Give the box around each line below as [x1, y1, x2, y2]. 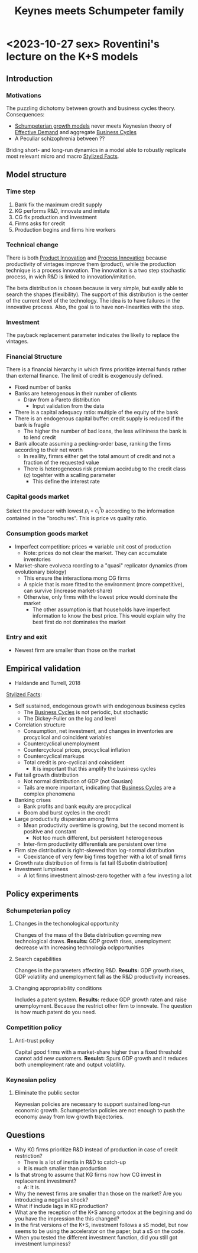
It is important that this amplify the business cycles [32, 765, 157, 772]
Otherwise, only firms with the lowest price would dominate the [23, 593, 178, 600]
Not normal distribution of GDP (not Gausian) [23, 777, 133, 784]
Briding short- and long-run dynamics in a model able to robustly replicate [6, 146, 187, 153]
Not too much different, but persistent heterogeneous [32, 834, 163, 841]
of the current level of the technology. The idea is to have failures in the [6, 297, 180, 304]
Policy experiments [6, 889, 79, 899]
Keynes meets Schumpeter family [14, 4, 184, 18]
